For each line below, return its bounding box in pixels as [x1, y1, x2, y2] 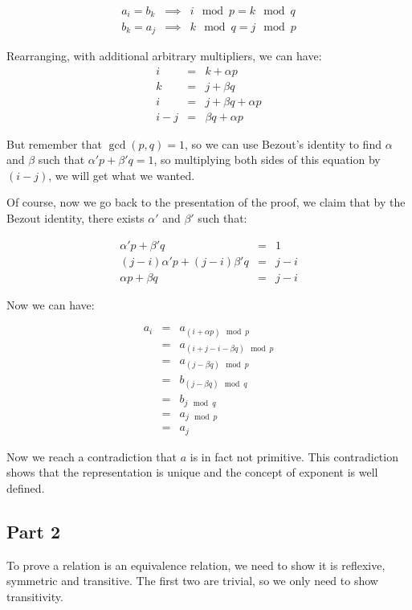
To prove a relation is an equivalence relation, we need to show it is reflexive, [6, 556, 385, 573]
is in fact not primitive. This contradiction [190, 448, 398, 465]
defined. [6, 479, 45, 496]
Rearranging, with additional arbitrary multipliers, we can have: [6, 47, 322, 63]
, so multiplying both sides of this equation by [153, 151, 381, 168]
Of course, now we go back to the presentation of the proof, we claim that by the [6, 194, 406, 211]
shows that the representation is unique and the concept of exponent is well [6, 464, 378, 481]
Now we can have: [6, 296, 95, 313]
